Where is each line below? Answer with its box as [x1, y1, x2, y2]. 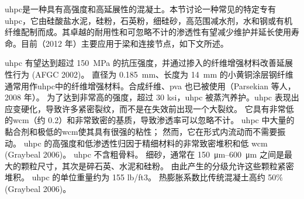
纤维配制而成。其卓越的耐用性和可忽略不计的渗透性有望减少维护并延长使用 [5, 26, 291, 38]
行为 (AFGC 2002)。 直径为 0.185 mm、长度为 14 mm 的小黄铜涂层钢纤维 [12, 68, 293, 80]
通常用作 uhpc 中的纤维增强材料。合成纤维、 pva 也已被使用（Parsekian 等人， [5, 79, 296, 92]
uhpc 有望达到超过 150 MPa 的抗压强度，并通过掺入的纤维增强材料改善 [5, 57, 277, 69]
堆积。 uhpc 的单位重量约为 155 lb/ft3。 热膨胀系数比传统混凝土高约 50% [5, 171, 284, 183]
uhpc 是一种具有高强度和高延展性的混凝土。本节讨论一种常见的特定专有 [5, 3, 276, 15]
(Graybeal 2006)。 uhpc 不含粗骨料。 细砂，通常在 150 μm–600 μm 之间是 [5, 148, 284, 160]
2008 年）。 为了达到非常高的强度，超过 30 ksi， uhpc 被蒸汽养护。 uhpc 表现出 [5, 91, 299, 103]
